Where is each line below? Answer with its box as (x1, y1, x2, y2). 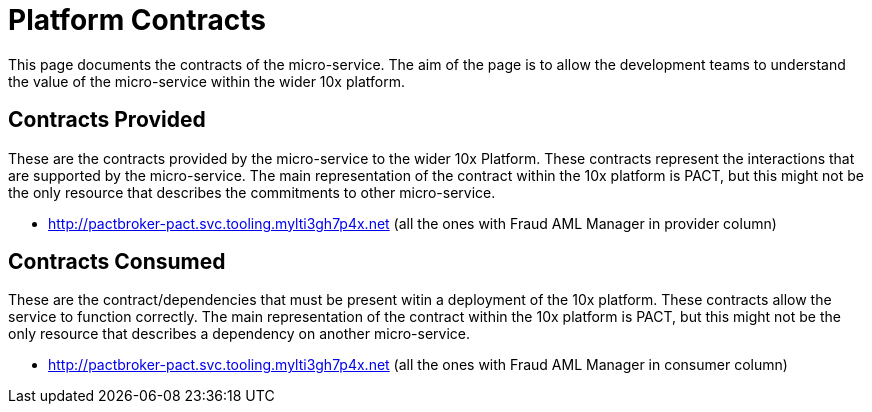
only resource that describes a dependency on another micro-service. (8, 325, 470, 343)
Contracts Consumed (8, 249, 226, 275)
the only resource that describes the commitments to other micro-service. (8, 183, 496, 201)
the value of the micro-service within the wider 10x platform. (8, 72, 405, 90)
